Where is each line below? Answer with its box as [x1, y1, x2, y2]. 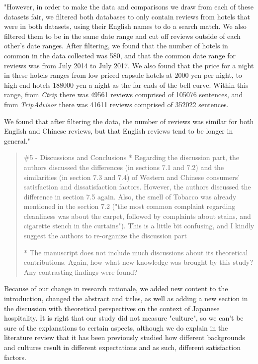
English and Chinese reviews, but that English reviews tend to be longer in [4, 126, 233, 136]
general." [4, 135, 30, 146]
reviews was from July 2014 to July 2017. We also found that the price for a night [4, 60, 254, 70]
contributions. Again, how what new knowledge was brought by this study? [23, 257, 254, 267]
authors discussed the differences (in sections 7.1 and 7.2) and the [23, 162, 224, 172]
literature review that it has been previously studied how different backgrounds [4, 332, 245, 343]
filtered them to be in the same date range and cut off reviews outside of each [4, 30, 241, 41]
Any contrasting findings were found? [23, 266, 138, 277]
